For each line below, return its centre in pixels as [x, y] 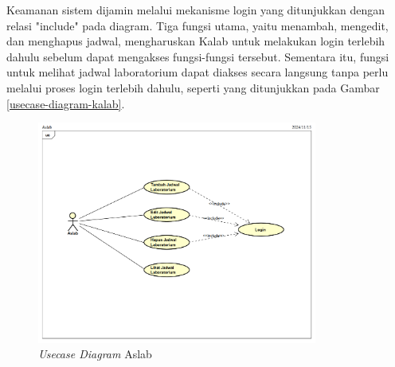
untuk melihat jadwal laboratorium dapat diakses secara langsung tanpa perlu [197, 72]
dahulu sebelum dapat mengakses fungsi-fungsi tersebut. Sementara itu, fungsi [198, 56]
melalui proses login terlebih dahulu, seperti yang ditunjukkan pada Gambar [193, 87]
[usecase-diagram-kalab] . [66, 103]
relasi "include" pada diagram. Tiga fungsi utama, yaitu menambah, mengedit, [197, 25]
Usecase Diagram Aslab [95, 354]
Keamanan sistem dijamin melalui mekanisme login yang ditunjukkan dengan [196, 10]
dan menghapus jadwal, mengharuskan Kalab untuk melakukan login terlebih [196, 41]
